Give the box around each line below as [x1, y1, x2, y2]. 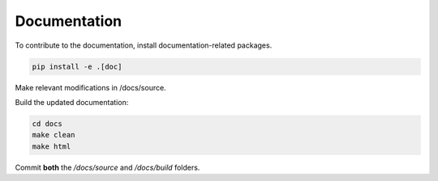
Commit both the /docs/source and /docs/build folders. [15, 162, 200, 172]
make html [32, 141, 71, 151]
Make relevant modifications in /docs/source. [15, 82, 166, 92]
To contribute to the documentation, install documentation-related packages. [15, 40, 273, 50]
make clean [32, 130, 75, 140]
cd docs [32, 119, 62, 128]
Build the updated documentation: [15, 97, 129, 107]
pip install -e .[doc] [32, 61, 122, 71]
